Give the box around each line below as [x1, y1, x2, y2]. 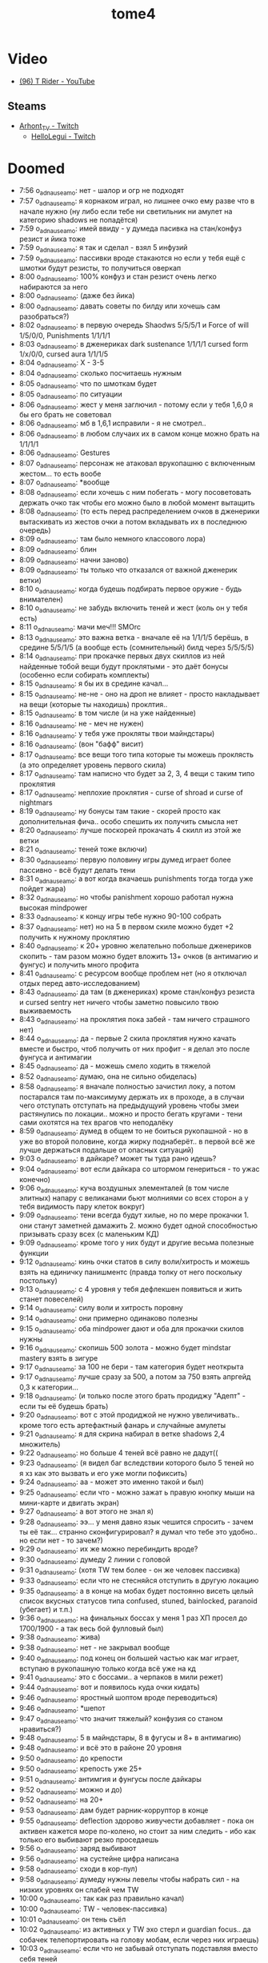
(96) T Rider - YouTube [18, 76, 95, 86]
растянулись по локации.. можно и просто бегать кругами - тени [18, 1109, 243, 1119]
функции [18, 1248, 49, 1257]
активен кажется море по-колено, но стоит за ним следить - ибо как [18, 1826, 257, 1836]
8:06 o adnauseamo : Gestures [18, 448, 110, 459]
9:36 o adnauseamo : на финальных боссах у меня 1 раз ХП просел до [18, 1613, 248, 1625]
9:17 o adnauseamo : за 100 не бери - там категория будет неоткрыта [18, 1362, 245, 1374]
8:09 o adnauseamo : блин [18, 544, 98, 556]
